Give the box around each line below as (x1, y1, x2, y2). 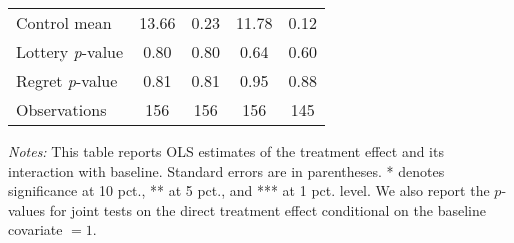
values (8, 199, 46, 220)
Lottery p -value (16, 40, 124, 63)
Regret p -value (16, 69, 118, 92)
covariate (8, 219, 63, 240)
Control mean (16, 11, 112, 34)
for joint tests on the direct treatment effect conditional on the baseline (49, 199, 486, 220)
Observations (16, 98, 107, 121)
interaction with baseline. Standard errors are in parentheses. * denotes (8, 160, 445, 181)
